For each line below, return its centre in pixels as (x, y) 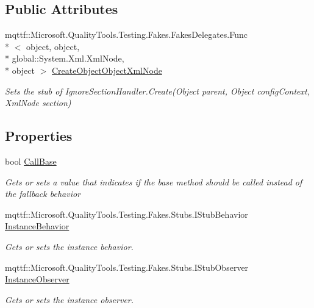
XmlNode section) (38, 103)
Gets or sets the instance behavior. (69, 246)
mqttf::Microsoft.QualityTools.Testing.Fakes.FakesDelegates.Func (126, 34)
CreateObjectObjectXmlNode (107, 70)
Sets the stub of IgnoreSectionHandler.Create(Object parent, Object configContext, (157, 91)
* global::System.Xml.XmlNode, (65, 58)
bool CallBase (31, 161)
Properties (39, 136)
